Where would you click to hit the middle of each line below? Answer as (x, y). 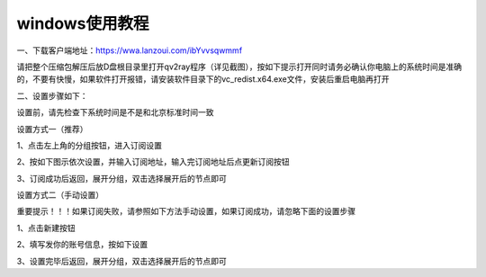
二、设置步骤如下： (52, 95)
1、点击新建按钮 (46, 228)
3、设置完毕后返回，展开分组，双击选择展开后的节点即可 (121, 261)
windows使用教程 (83, 23)
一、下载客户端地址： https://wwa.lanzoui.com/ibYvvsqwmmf (130, 50)
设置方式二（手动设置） (60, 195)
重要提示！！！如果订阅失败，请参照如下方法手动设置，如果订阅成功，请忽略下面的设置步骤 (186, 211)
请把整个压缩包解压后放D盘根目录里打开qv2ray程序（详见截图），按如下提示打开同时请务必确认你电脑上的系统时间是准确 (239, 67)
